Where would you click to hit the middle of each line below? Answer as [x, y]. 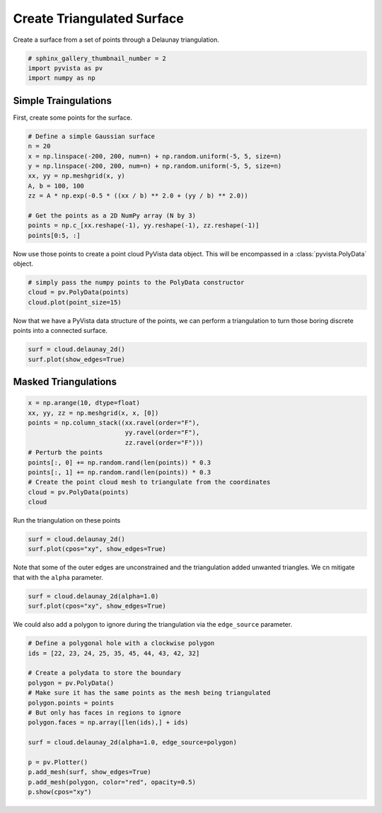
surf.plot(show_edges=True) [76, 359]
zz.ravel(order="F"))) [164, 442]
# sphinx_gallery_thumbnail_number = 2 [97, 58]
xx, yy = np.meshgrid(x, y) [76, 176]
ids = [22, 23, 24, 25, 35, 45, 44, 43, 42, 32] [114, 653]
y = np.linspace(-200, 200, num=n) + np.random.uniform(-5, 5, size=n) [155, 166]
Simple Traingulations [63, 100]
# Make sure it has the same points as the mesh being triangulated [149, 693]
